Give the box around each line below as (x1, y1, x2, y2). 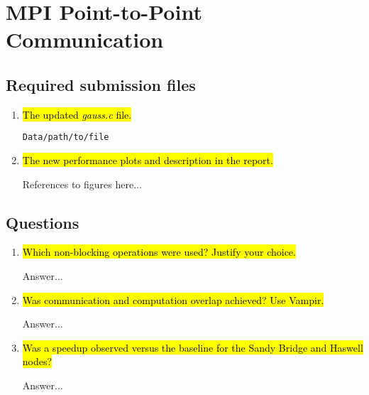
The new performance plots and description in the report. (22, 153, 273, 168)
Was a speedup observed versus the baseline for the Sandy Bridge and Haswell (22, 340, 363, 355)
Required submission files (6, 73, 196, 95)
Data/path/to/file (22, 132, 109, 143)
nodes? (22, 354, 53, 369)
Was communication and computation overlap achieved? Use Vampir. (22, 292, 324, 307)
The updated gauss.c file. (22, 107, 132, 121)
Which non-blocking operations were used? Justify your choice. (22, 244, 296, 259)
